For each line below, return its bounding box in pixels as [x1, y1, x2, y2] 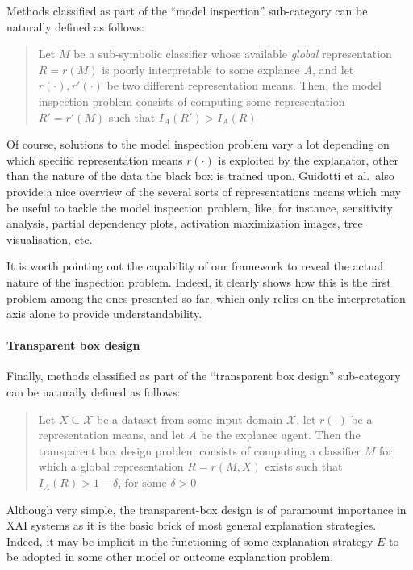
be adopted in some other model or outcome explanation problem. [6, 548, 334, 565]
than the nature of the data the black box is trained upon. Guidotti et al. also [6, 167, 394, 184]
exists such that [265, 458, 343, 475]
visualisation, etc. [6, 230, 93, 247]
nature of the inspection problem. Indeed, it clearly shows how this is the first [6, 273, 391, 290]
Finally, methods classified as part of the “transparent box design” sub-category [6, 367, 401, 384]
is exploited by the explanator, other [218, 151, 398, 168]
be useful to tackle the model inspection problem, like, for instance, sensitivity [6, 199, 393, 216]
